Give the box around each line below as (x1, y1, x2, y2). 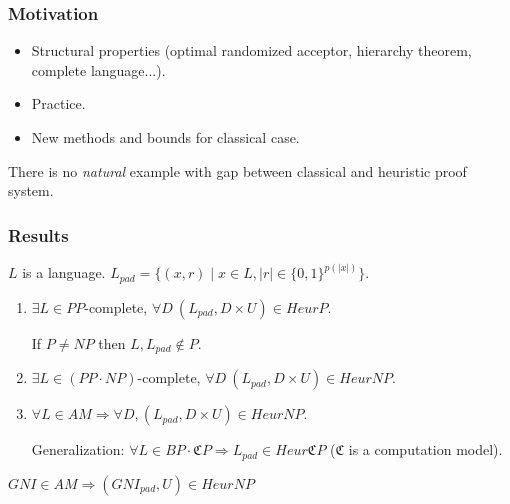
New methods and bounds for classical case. (31, 127, 300, 147)
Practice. (31, 93, 86, 114)
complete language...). (31, 59, 166, 80)
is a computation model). (348, 439, 503, 460)
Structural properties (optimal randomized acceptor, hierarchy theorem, (31, 40, 472, 61)
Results (8, 222, 69, 247)
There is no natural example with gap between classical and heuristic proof (8, 160, 467, 181)
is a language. (22, 262, 106, 283)
